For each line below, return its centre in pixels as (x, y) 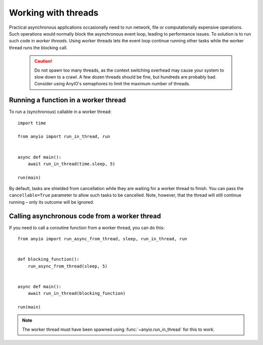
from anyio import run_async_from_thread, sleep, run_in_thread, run (103, 239)
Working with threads (54, 13)
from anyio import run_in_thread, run (64, 137)
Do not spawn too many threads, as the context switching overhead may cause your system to (129, 70)
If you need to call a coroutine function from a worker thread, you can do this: (87, 228)
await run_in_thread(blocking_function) (77, 293)
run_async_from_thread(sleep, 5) (68, 266)
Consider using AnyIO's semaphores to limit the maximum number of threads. (112, 84)
